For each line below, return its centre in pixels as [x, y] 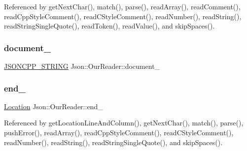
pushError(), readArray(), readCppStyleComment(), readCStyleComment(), [119, 132]
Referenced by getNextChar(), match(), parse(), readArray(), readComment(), [122, 6]
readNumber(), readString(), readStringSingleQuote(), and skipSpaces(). [113, 142]
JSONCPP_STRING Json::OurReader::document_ [82, 66]
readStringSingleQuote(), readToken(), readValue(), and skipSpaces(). [109, 26]
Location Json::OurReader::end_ [53, 106]
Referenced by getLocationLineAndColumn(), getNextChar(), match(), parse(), [124, 123]
